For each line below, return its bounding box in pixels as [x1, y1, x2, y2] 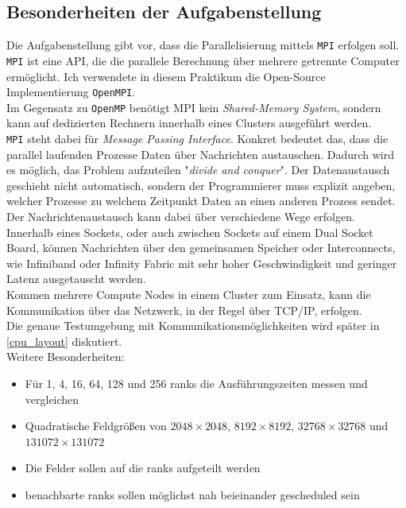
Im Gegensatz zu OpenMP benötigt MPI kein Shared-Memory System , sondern [6, 99, 381, 115]
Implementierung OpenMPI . [6, 83, 136, 100]
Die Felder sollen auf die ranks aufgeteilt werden [25, 460, 261, 476]
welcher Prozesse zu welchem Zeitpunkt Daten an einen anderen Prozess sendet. [6, 192, 396, 209]
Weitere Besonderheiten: [6, 348, 125, 365]
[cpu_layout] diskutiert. [6, 332, 122, 349]
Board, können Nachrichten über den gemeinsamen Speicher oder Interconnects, [6, 239, 396, 256]
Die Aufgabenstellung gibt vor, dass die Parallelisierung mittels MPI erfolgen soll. [6, 37, 400, 53]
